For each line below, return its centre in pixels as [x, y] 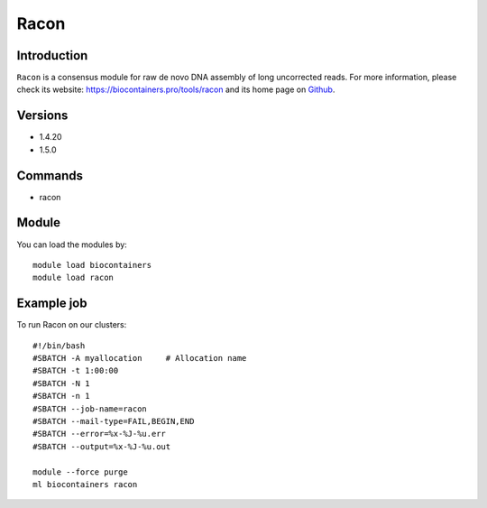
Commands [50, 175]
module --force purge [80, 472]
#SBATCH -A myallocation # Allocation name [140, 358]
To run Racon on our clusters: [72, 325]
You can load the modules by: [72, 245]
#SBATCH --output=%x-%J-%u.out [102, 446]
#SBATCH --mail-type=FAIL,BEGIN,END [114, 421]
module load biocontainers [92, 265]
